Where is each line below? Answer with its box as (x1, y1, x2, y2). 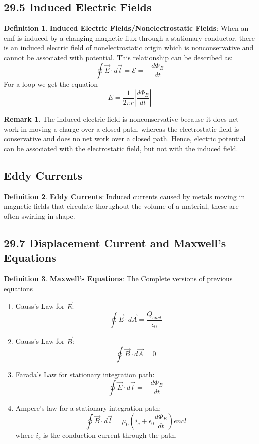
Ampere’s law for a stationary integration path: (15, 402, 161, 413)
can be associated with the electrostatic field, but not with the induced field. (4, 143, 238, 153)
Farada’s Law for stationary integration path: (15, 369, 155, 380)
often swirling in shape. (4, 210, 75, 221)
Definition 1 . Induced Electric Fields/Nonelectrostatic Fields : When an (4, 23, 249, 33)
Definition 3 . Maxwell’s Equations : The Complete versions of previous (4, 273, 233, 284)
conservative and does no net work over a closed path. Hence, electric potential (4, 133, 246, 144)
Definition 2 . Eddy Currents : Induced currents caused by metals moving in (4, 191, 245, 201)
